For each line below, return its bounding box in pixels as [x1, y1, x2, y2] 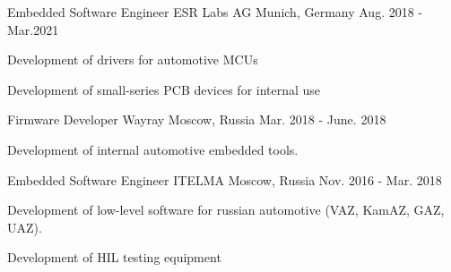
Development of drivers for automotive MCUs [7, 50, 258, 69]
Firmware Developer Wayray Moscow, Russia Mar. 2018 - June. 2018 [7, 110, 386, 129]
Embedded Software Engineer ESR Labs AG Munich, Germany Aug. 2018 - [7, 3, 423, 21]
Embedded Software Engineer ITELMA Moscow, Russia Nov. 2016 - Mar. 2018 [7, 170, 442, 189]
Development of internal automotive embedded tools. [7, 140, 299, 158]
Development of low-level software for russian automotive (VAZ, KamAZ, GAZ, [7, 200, 445, 219]
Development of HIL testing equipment [7, 248, 221, 267]
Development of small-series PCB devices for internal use [7, 80, 321, 98]
